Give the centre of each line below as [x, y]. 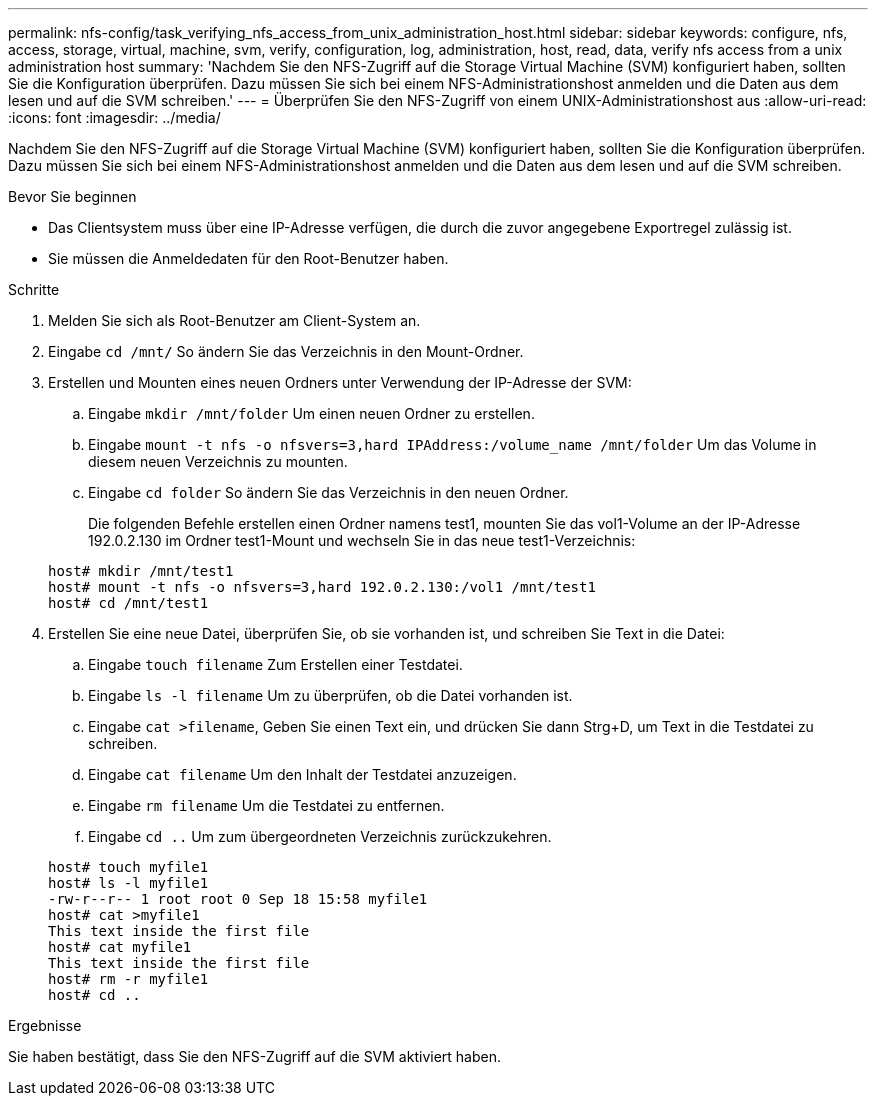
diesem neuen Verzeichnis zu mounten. [218, 461]
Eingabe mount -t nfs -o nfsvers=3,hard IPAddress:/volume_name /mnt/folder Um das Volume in [452, 444]
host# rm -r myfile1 [128, 979]
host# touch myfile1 [128, 867]
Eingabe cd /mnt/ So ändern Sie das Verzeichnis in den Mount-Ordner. [286, 351]
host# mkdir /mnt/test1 [141, 571]
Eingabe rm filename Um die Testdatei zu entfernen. [266, 805]
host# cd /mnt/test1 [128, 603]
